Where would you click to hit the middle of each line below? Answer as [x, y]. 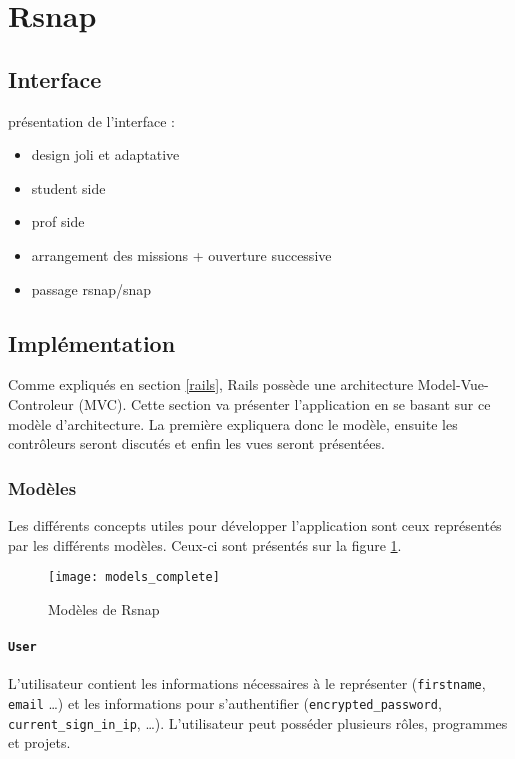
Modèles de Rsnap [104, 608]
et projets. [39, 742]
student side [68, 187]
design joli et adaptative [105, 154]
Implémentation [92, 342]
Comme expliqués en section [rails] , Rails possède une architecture [211, 384]
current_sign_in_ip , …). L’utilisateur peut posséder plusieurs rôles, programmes [258, 722]
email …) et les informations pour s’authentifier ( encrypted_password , [225, 702]
